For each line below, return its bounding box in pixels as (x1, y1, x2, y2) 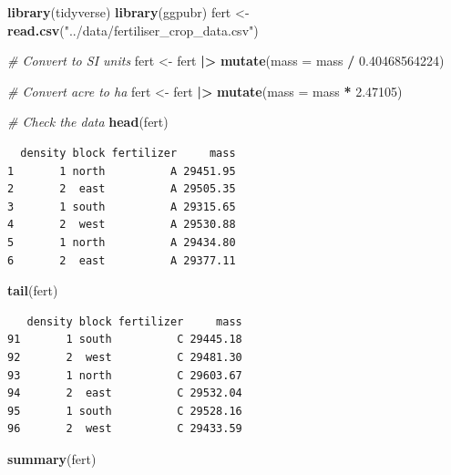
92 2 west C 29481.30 (7, 350, 242, 364)
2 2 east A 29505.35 (7, 182, 236, 196)
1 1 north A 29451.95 (7, 164, 236, 178)
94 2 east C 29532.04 (7, 387, 242, 400)
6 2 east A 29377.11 (7, 253, 236, 267)
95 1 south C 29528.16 (7, 404, 242, 418)
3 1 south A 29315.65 (7, 200, 236, 213)
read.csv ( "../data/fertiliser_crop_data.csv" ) (7, 20, 259, 39)
